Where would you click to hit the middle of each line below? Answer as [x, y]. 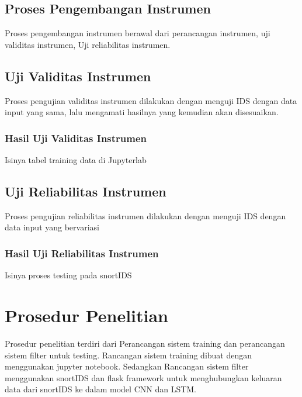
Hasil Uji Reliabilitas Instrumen [82, 253]
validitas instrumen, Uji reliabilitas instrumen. [88, 44]
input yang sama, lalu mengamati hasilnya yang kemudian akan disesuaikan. [142, 112]
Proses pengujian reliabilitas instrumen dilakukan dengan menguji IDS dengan [145, 215]
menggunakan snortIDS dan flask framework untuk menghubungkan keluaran [143, 377]
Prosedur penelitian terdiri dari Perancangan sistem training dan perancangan [145, 343]
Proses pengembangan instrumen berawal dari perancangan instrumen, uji [138, 33]
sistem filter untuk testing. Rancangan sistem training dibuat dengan [129, 355]
